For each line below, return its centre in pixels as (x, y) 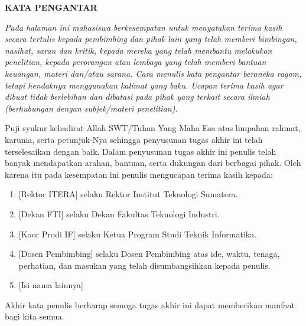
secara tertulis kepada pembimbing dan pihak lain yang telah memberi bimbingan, (151, 39)
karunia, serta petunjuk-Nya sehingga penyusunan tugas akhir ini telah (134, 139)
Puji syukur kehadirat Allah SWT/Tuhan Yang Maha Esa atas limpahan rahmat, (153, 128)
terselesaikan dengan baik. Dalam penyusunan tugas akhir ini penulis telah (141, 151)
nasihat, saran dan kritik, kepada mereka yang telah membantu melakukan (139, 50)
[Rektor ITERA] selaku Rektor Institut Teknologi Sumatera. (128, 194)
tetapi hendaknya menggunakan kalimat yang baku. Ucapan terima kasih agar (144, 85)
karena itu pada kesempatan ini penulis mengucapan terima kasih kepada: (139, 174)
